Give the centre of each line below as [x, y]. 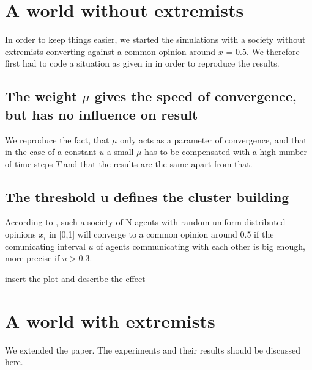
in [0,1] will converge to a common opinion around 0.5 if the [162, 234]
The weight [41, 96]
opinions [20, 234]
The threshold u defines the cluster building [147, 196]
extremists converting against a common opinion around [110, 51]
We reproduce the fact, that [57, 140]
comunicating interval [45, 246]
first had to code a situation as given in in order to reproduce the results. [142, 63]
